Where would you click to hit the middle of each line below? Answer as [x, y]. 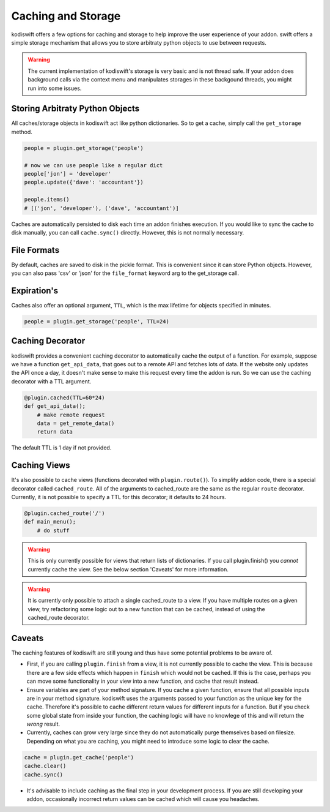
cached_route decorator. [59, 618]
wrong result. [43, 724]
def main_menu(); [50, 522]
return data [55, 432]
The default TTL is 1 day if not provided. [61, 448]
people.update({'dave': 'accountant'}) [84, 182]
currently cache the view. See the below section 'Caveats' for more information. [128, 569]
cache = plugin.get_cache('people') [79, 757]
